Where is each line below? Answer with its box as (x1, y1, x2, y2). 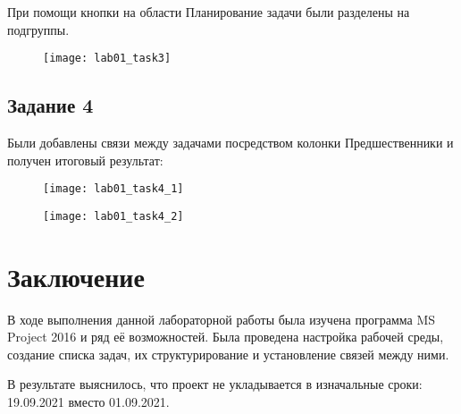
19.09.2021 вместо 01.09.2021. (7, 393, 170, 411)
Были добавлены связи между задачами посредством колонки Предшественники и (7, 133, 454, 152)
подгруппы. (7, 20, 70, 38)
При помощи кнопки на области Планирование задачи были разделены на (7, 3, 410, 21)
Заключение (7, 258, 145, 294)
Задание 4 (7, 91, 94, 119)
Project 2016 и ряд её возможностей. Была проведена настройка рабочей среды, (7, 327, 444, 346)
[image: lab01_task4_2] (43, 209, 184, 223)
